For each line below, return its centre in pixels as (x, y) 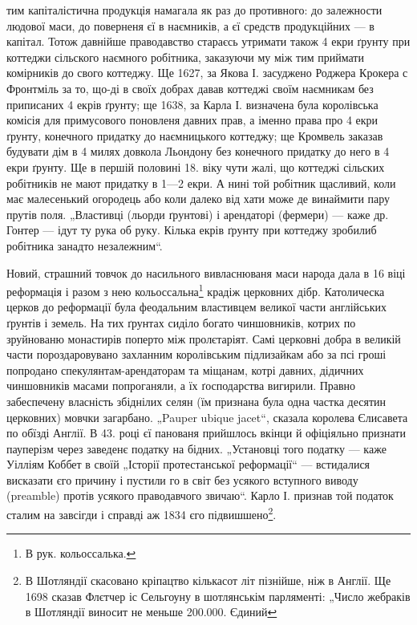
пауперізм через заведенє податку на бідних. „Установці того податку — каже (196, 448)
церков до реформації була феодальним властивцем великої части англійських (196, 307)
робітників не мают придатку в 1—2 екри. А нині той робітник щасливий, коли (201, 183)
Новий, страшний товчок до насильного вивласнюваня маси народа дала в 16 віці (206, 272)
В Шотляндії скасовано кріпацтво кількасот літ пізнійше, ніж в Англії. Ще (208, 580)
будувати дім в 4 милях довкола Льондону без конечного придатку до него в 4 (198, 151)
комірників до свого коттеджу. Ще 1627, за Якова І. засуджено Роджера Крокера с (207, 73)
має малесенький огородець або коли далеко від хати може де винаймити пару (198, 199)
